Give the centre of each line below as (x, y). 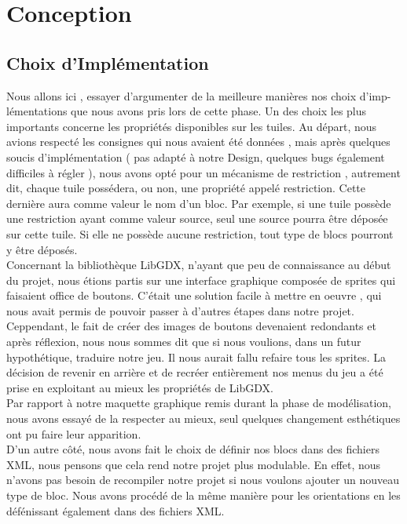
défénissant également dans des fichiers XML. (115, 510)
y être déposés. (42, 249)
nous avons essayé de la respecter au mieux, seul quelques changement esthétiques (203, 418)
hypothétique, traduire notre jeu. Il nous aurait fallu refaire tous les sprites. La (196, 357)
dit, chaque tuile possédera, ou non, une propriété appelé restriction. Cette (186, 188)
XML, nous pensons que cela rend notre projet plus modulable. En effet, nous (194, 464)
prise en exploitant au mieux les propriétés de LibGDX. (140, 387)
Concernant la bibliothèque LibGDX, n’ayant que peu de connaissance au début (199, 265)
